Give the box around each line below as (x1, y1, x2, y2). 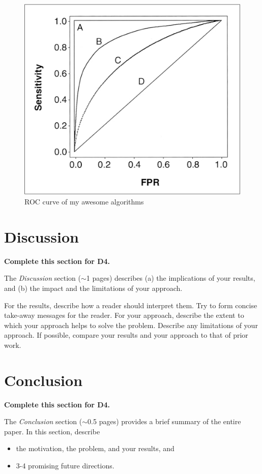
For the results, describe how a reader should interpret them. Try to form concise (4, 300, 257, 310)
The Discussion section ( (4, 273, 81, 283)
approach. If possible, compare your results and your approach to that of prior (4, 330, 248, 340)
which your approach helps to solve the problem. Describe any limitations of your (4, 319, 258, 330)
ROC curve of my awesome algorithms (24, 196, 144, 206)
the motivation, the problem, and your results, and (16, 443, 174, 454)
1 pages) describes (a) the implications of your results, (86, 273, 255, 283)
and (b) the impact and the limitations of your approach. (4, 282, 183, 293)
